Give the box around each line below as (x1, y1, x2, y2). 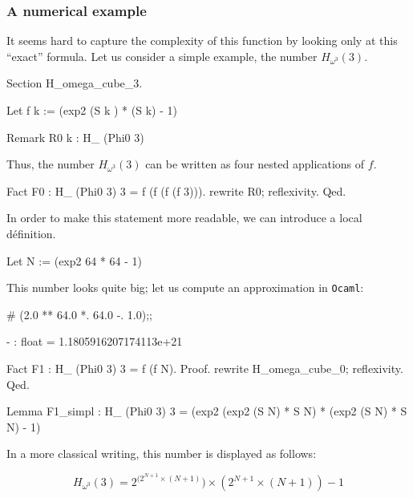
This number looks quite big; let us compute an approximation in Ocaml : (6, 279, 364, 296)
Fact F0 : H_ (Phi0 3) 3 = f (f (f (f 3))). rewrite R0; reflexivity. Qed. (6, 182, 346, 199)
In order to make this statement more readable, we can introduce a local (6, 209, 362, 226)
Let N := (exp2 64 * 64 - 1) (6, 252, 142, 269)
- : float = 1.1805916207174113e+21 (6, 333, 183, 350)
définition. (6, 225, 56, 241)
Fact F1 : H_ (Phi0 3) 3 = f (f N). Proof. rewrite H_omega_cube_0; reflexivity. (6, 360, 403, 376)
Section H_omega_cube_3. (6, 75, 143, 91)
